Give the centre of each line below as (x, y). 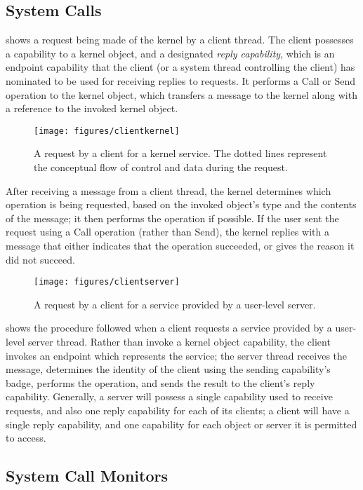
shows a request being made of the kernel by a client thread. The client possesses (180, 40)
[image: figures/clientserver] (107, 282)
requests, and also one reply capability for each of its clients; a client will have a (178, 410)
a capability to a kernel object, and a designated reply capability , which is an (170, 53)
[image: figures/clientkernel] (107, 131)
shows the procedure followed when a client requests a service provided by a (169, 328)
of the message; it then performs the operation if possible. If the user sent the (172, 218)
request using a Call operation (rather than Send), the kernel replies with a (167, 232)
